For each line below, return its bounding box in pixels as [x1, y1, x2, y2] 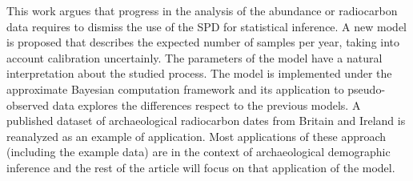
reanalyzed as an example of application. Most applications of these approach [6, 127, 387, 144]
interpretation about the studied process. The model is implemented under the [6, 65, 392, 82]
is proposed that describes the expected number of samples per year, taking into [6, 34, 400, 50]
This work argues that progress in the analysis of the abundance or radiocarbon [6, 2, 398, 18]
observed [6, 96, 50, 113]
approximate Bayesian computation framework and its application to [6, 80, 344, 97]
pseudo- [347, 80, 386, 97]
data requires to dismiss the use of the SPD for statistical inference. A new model [6, 18, 407, 34]
